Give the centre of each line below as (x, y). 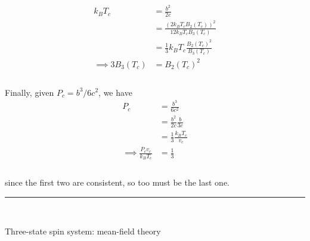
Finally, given (30, 92)
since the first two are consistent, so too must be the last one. (117, 182)
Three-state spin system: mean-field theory (83, 231)
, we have (115, 92)
